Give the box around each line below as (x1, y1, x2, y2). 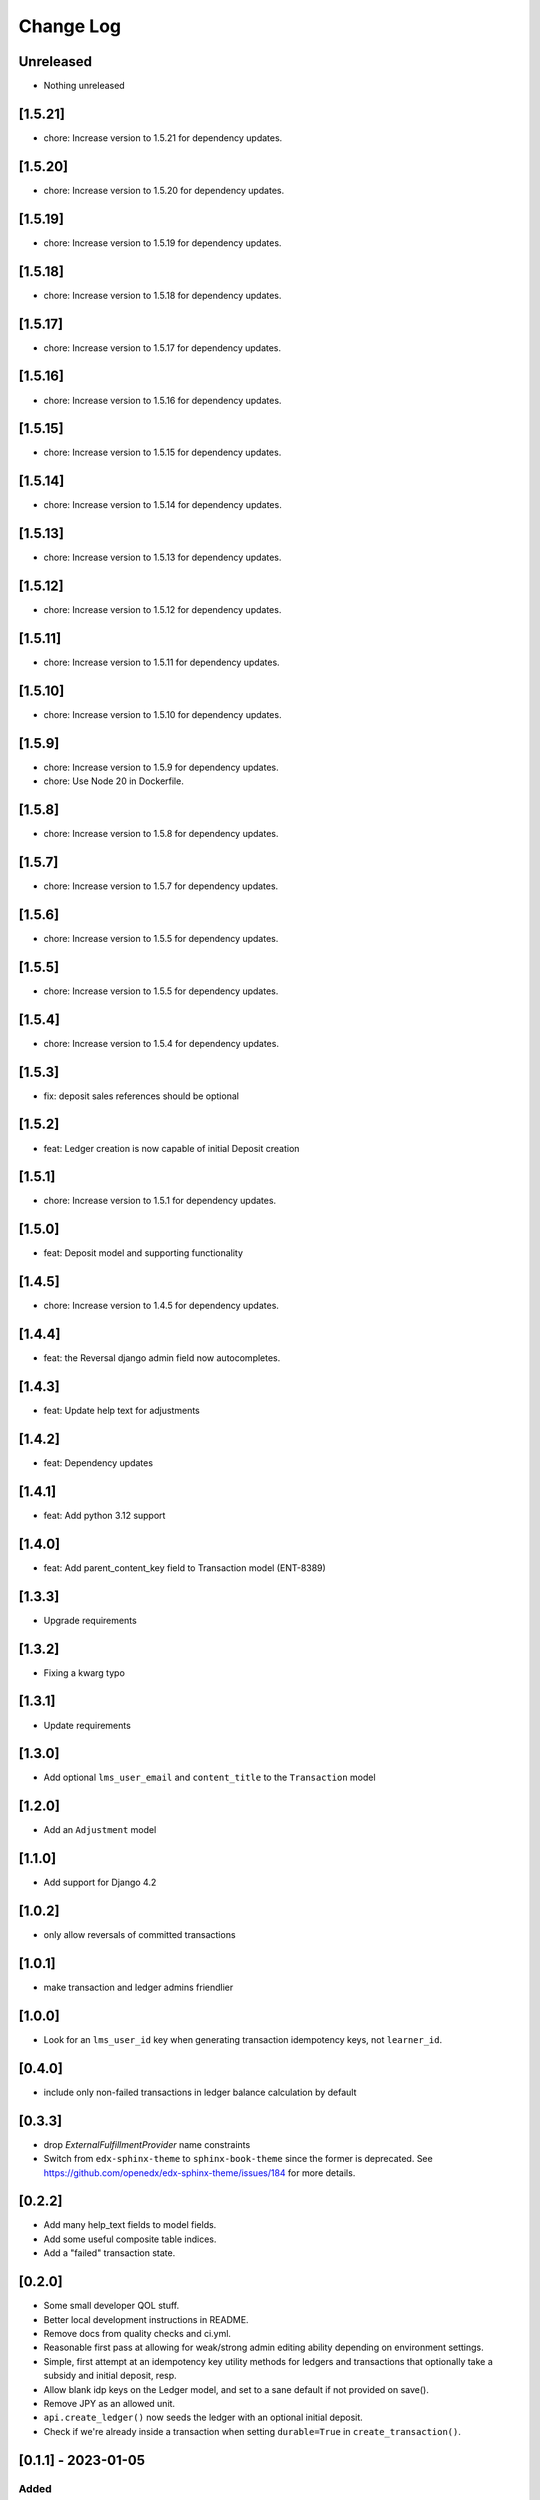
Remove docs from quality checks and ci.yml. (43, 2327, 232, 2339)
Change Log (18, 15, 122, 37)
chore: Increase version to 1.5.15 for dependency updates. (43, 446, 282, 459)
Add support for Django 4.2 (43, 1876, 157, 1889)
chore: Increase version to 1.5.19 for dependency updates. (43, 236, 282, 249)
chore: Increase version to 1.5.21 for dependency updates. (43, 131, 283, 144)
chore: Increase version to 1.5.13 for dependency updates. (43, 551, 282, 564)
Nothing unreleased (43, 80, 125, 92)
